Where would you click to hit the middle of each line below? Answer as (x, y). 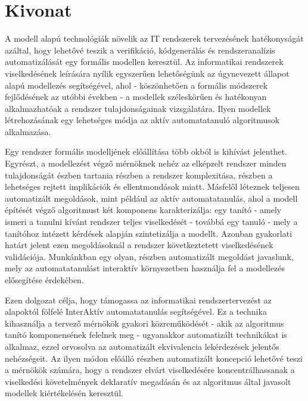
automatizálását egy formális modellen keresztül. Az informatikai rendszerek (144, 62)
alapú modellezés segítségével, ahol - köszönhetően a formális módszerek (136, 85)
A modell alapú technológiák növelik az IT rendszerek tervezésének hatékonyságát (154, 38)
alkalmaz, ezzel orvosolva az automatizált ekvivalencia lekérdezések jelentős (142, 346)
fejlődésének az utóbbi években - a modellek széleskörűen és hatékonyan (136, 97)
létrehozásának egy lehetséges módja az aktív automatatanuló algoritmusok (142, 120)
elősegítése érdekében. (44, 280)
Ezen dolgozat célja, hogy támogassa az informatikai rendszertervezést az (138, 300)
